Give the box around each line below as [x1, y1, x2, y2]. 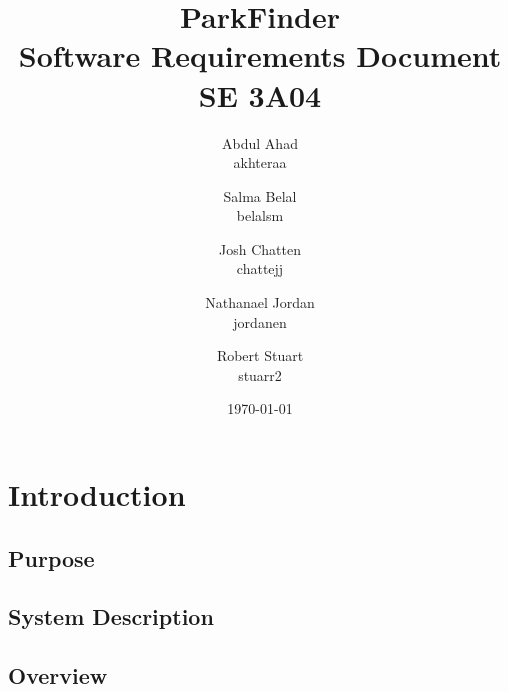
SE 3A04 [198, 74, 322, 115]
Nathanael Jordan [205, 292, 315, 313]
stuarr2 [238, 364, 282, 385]
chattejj [236, 258, 284, 279]
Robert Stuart [216, 345, 304, 366]
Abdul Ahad [222, 132, 298, 153]
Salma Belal [223, 185, 297, 206]
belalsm [236, 205, 284, 226]
